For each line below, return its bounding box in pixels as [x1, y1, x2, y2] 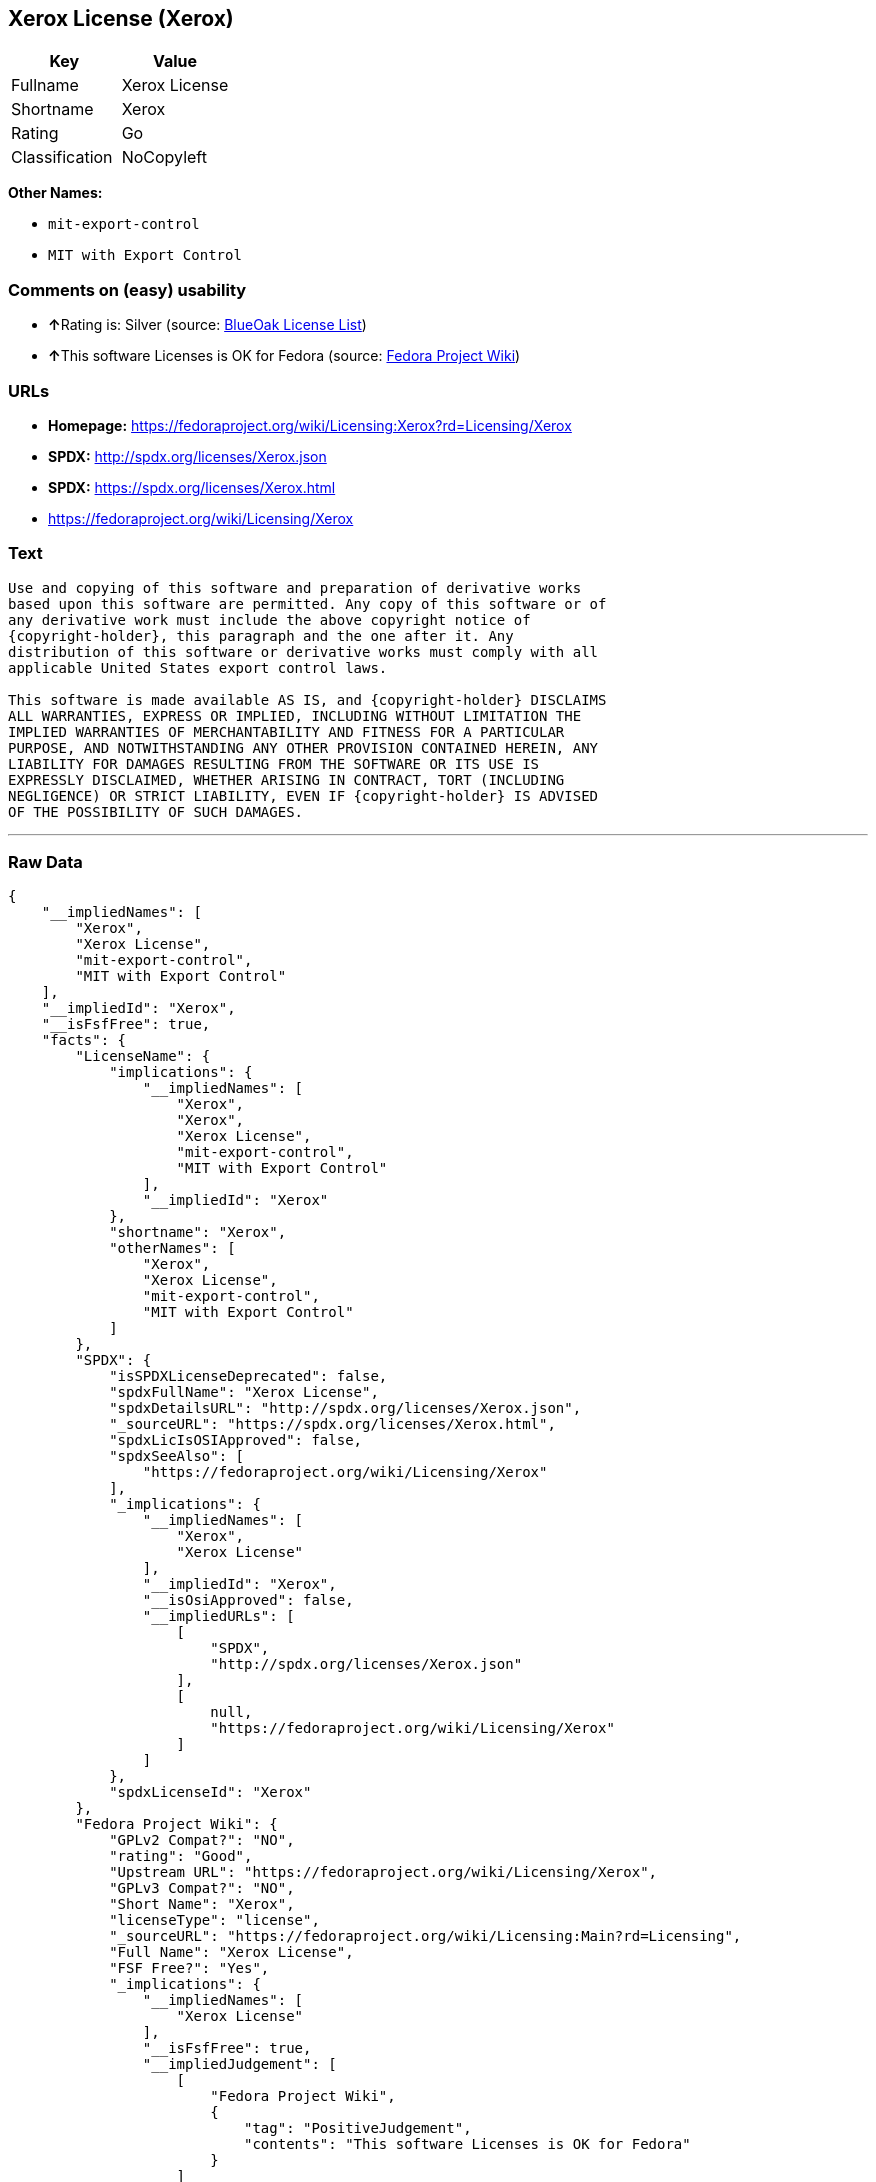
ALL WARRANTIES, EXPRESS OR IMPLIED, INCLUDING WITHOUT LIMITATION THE [8, 707, 582, 724]
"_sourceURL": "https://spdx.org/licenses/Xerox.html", [109, 1416, 556, 1433]
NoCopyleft [121, 147, 207, 168]
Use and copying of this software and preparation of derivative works [8, 579, 582, 596]
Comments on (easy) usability [8, 279, 247, 300]
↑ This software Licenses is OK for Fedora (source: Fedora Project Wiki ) [48, 347, 521, 365]
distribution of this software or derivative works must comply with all [8, 643, 599, 660]
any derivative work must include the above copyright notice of [8, 611, 531, 628]
